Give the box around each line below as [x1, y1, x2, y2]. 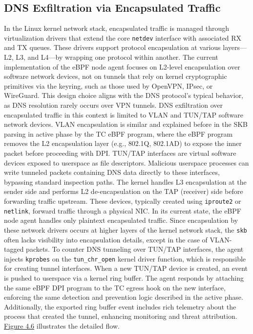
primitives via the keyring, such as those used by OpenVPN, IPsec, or [4, 80, 213, 91]
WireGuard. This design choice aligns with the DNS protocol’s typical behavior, [4, 90, 244, 100]
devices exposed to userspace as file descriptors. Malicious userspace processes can [4, 157, 249, 167]
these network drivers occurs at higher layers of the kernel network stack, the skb [4, 224, 247, 235]
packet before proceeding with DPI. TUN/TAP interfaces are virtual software [4, 147, 236, 158]
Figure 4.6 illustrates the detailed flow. [4, 320, 120, 331]
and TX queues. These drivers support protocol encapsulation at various [4, 42, 221, 52]
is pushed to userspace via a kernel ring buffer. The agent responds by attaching [4, 272, 244, 283]
